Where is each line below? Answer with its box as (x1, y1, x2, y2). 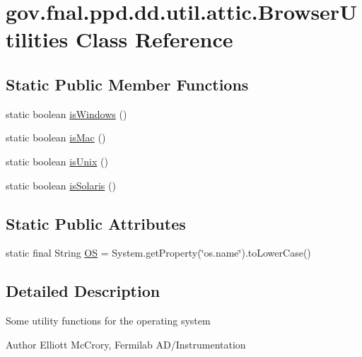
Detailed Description (6, 280, 160, 302)
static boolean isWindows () (6, 106, 127, 121)
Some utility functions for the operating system (6, 313, 211, 328)
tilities (6, 25, 69, 54)
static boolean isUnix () (6, 153, 108, 168)
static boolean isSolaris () (6, 177, 116, 192)
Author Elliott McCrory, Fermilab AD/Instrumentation (6, 336, 246, 351)
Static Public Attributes (6, 212, 186, 234)
